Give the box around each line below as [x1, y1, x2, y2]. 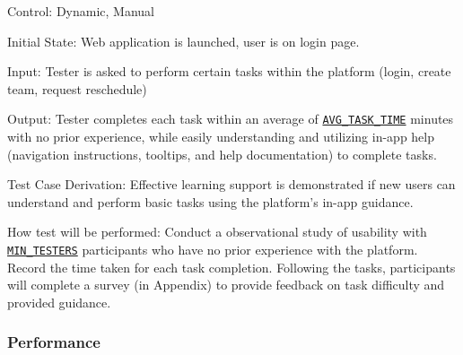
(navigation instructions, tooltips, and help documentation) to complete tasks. [7, 144, 437, 163]
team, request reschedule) [7, 79, 147, 98]
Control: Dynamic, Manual [7, 2, 154, 20]
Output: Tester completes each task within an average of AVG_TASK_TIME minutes [7, 109, 454, 128]
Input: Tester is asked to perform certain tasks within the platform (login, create [7, 62, 451, 81]
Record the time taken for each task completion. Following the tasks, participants [7, 257, 456, 276]
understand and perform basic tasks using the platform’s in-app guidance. [7, 192, 414, 211]
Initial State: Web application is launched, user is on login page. [7, 31, 360, 50]
